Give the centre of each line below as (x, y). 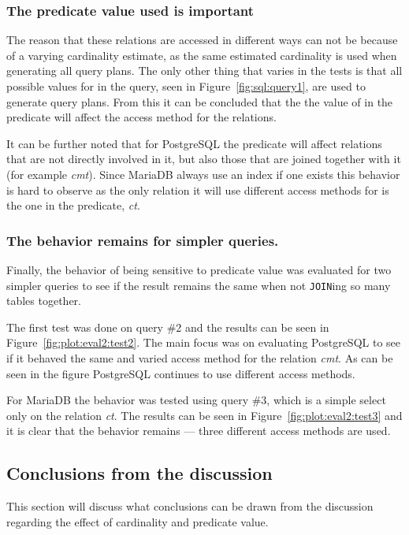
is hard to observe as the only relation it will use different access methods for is (198, 189)
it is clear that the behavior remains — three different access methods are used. (199, 431)
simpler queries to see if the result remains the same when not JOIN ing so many (199, 285)
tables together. (44, 301)
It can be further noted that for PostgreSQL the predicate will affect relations (194, 143)
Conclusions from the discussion (139, 473)
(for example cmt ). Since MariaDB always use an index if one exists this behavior (203, 174)
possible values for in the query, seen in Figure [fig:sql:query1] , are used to (186, 86)
